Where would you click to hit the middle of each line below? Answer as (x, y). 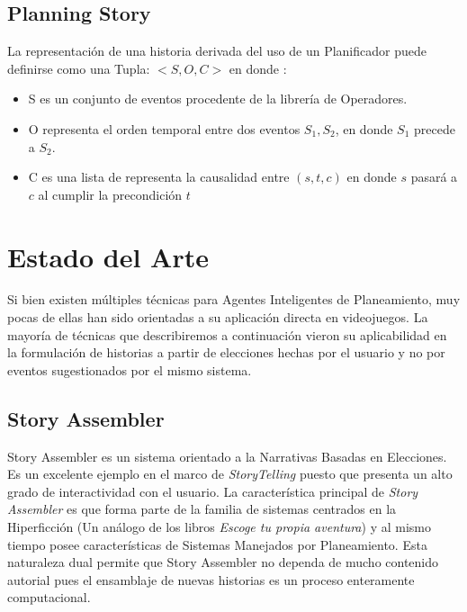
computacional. (49, 597)
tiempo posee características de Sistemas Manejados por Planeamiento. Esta (217, 544)
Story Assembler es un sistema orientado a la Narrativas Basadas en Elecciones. (227, 456)
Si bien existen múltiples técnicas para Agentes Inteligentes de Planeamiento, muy (234, 299)
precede (435, 128)
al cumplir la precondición (110, 194)
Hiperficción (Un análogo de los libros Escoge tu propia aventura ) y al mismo (219, 527)
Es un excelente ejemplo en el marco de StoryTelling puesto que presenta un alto (230, 474)
